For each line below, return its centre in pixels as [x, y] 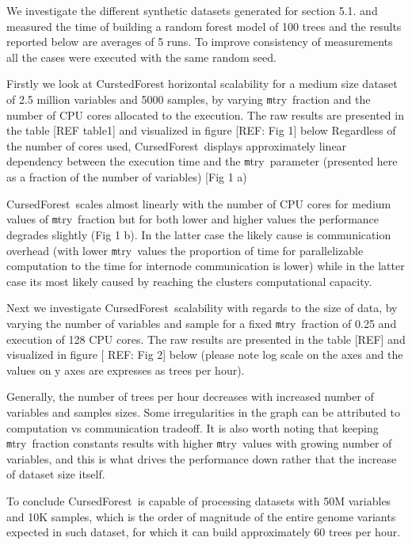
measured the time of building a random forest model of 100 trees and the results [204, 26]
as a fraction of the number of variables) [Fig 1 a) [127, 177]
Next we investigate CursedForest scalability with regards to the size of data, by [202, 308]
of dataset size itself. [56, 474]
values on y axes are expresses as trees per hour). [126, 370]
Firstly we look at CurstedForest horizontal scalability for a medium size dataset [202, 84]
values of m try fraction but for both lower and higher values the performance [193, 219]
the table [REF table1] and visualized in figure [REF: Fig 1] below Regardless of [201, 130]
